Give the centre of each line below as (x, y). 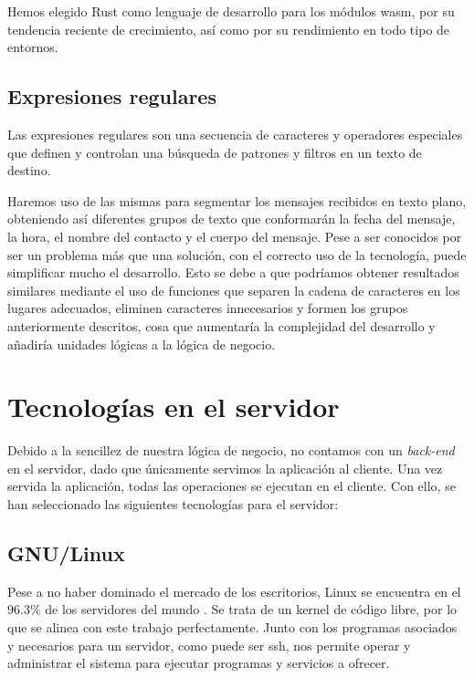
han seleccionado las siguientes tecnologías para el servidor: (173, 504)
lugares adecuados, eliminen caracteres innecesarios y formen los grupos (208, 308)
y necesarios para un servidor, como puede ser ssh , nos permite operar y (209, 645)
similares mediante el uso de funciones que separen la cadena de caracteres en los (234, 290)
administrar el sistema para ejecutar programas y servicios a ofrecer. (199, 663)
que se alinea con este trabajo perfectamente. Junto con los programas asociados (232, 627)
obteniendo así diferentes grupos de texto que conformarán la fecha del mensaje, (232, 219)
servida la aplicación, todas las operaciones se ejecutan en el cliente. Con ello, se (232, 486)
